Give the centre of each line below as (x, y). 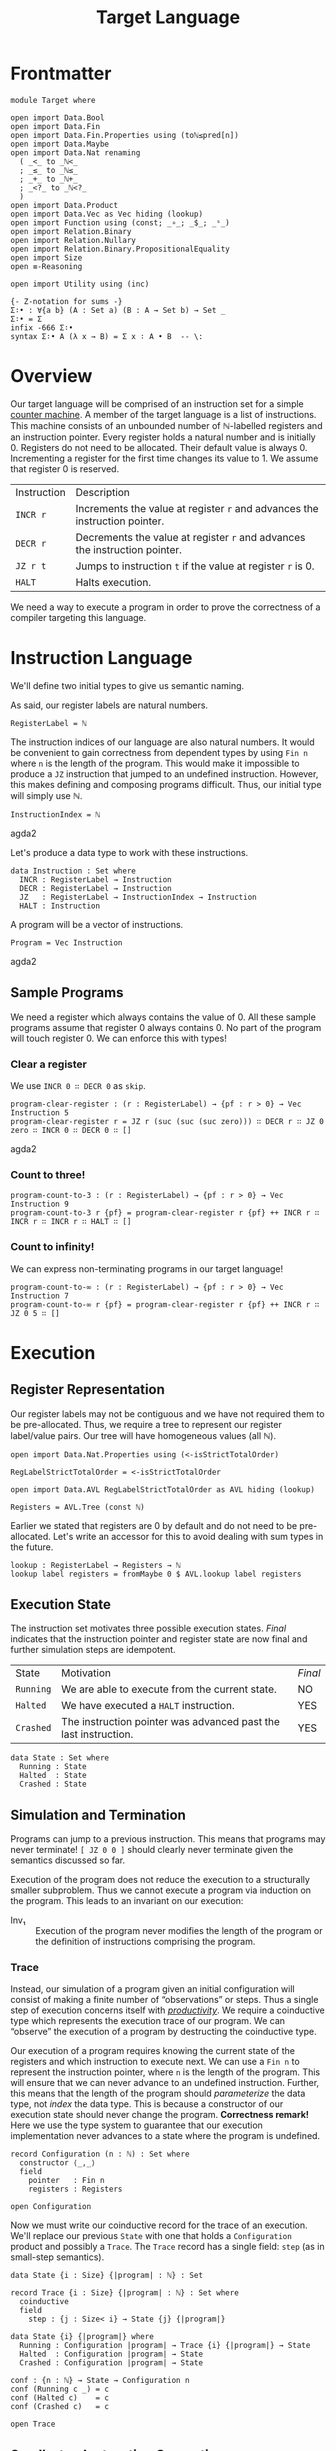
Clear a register (49, 1064)
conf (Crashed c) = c (60, 2407)
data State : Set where (60, 1758)
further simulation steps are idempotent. (93, 1650)
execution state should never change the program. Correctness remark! (160, 2115)
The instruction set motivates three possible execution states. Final (148, 1628)
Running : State (53, 1767)
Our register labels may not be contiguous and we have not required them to (167, 1413)
